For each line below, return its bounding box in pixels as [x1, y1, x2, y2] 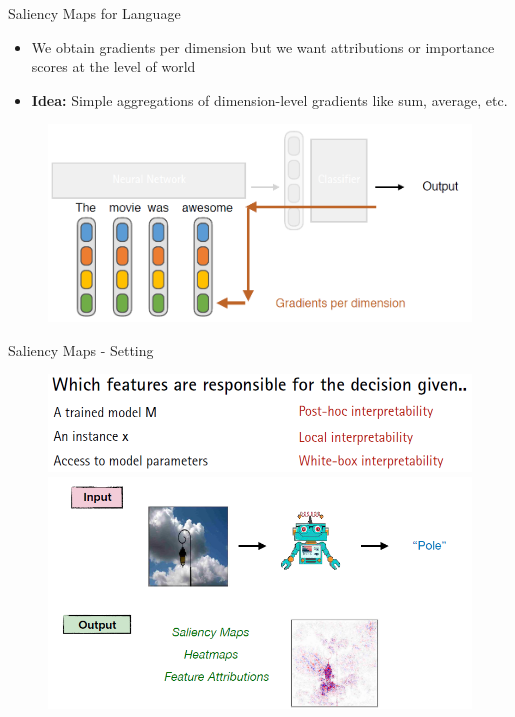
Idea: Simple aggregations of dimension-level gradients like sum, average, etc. [31, 89, 508, 110]
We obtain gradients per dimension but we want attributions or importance [31, 36, 495, 57]
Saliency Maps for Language [8, 3, 181, 23]
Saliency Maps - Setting [8, 339, 154, 360]
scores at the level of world [31, 56, 196, 77]
